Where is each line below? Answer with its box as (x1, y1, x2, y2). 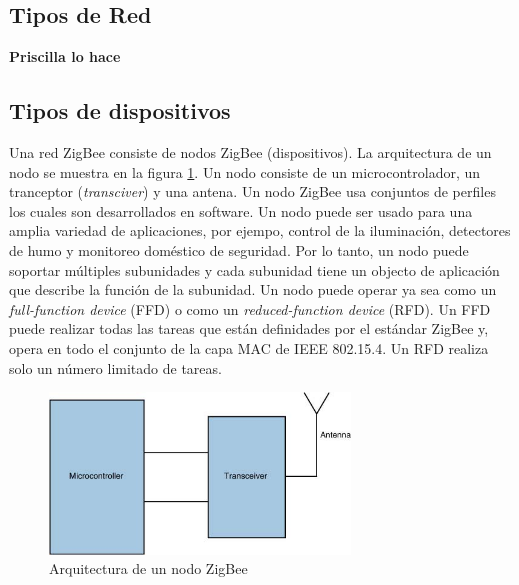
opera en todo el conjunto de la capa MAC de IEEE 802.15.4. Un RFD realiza (9, 337, 489, 358)
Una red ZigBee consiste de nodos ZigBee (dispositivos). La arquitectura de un (9, 142, 492, 162)
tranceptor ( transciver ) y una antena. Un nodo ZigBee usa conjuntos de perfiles (9, 181, 496, 202)
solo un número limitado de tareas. (9, 357, 222, 378)
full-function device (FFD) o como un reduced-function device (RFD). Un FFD (9, 298, 491, 319)
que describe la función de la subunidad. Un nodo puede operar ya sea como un (9, 279, 497, 300)
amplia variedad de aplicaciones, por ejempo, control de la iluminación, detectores (9, 220, 511, 241)
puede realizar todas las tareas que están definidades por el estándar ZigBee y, (9, 318, 489, 339)
